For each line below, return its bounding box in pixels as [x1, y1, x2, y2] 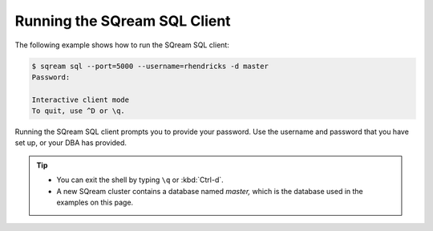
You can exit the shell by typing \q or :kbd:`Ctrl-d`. [56, 175, 224, 184]
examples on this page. [56, 197, 134, 208]
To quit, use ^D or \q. [31, 107, 126, 115]
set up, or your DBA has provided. [14, 138, 127, 148]
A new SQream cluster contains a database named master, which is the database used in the [56, 186, 364, 196]
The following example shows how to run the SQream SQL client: [14, 40, 230, 50]
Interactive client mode [31, 95, 130, 104]
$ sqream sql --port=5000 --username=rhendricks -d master [31, 61, 269, 71]
